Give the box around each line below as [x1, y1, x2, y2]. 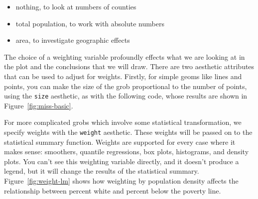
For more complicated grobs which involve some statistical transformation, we [4, 117, 242, 127]
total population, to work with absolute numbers [15, 18, 164, 28]
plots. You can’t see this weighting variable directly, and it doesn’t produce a [4, 156, 239, 166]
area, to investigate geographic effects [15, 35, 130, 45]
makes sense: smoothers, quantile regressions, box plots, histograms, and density [4, 146, 249, 157]
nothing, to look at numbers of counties [15, 1, 136, 11]
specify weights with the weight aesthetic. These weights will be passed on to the [4, 127, 253, 137]
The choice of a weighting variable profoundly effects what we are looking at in [4, 51, 245, 62]
